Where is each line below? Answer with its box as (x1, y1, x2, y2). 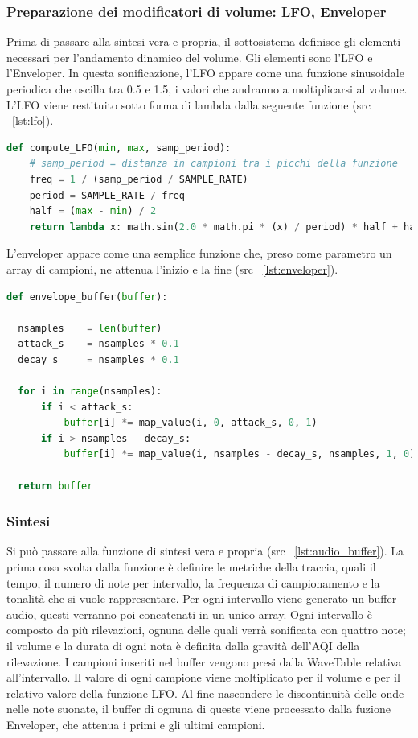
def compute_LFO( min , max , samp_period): (6, 142, 232, 154)
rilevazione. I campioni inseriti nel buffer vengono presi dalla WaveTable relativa (6, 653, 402, 670)
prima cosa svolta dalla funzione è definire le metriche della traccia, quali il (6, 559, 376, 575)
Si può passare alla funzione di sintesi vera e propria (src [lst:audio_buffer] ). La (6, 542, 404, 559)
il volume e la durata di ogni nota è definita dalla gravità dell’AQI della (6, 637, 360, 654)
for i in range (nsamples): (18, 385, 162, 398)
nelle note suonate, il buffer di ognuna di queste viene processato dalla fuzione (6, 700, 391, 717)
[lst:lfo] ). (12, 112, 54, 129)
